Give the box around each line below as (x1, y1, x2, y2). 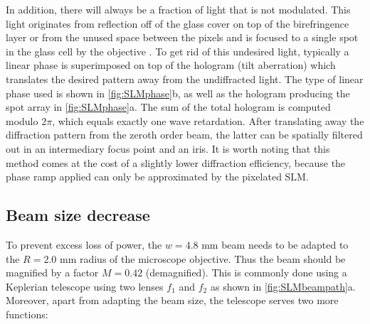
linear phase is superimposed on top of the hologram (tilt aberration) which (6, 58, 336, 72)
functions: (6, 306, 48, 321)
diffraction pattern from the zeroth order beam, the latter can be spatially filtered (6, 127, 363, 142)
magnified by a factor (6, 265, 99, 280)
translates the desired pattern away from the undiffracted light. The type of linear (6, 71, 364, 86)
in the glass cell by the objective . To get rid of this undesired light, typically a (6, 43, 349, 58)
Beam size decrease (6, 204, 150, 226)
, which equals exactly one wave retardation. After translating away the (52, 113, 364, 128)
